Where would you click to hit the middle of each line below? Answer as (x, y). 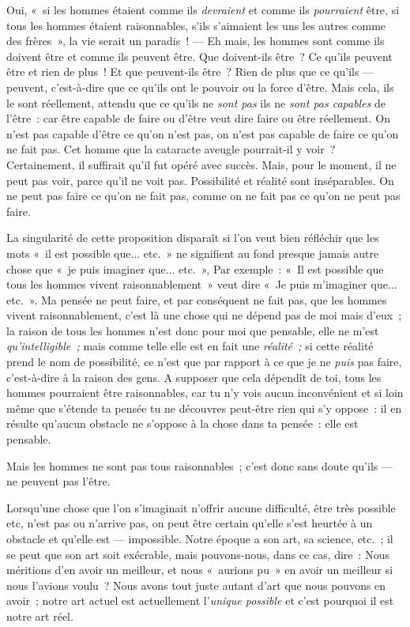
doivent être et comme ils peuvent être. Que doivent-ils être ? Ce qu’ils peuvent (199, 56)
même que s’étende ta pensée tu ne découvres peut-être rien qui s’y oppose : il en (204, 408)
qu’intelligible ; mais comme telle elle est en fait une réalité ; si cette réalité (190, 346)
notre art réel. (40, 616)
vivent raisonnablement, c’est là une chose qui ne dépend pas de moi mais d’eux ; (204, 315)
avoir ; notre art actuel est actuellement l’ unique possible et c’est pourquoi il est (200, 601)
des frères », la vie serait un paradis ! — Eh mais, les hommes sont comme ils (196, 41)
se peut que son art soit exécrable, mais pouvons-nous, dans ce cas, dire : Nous (198, 554)
